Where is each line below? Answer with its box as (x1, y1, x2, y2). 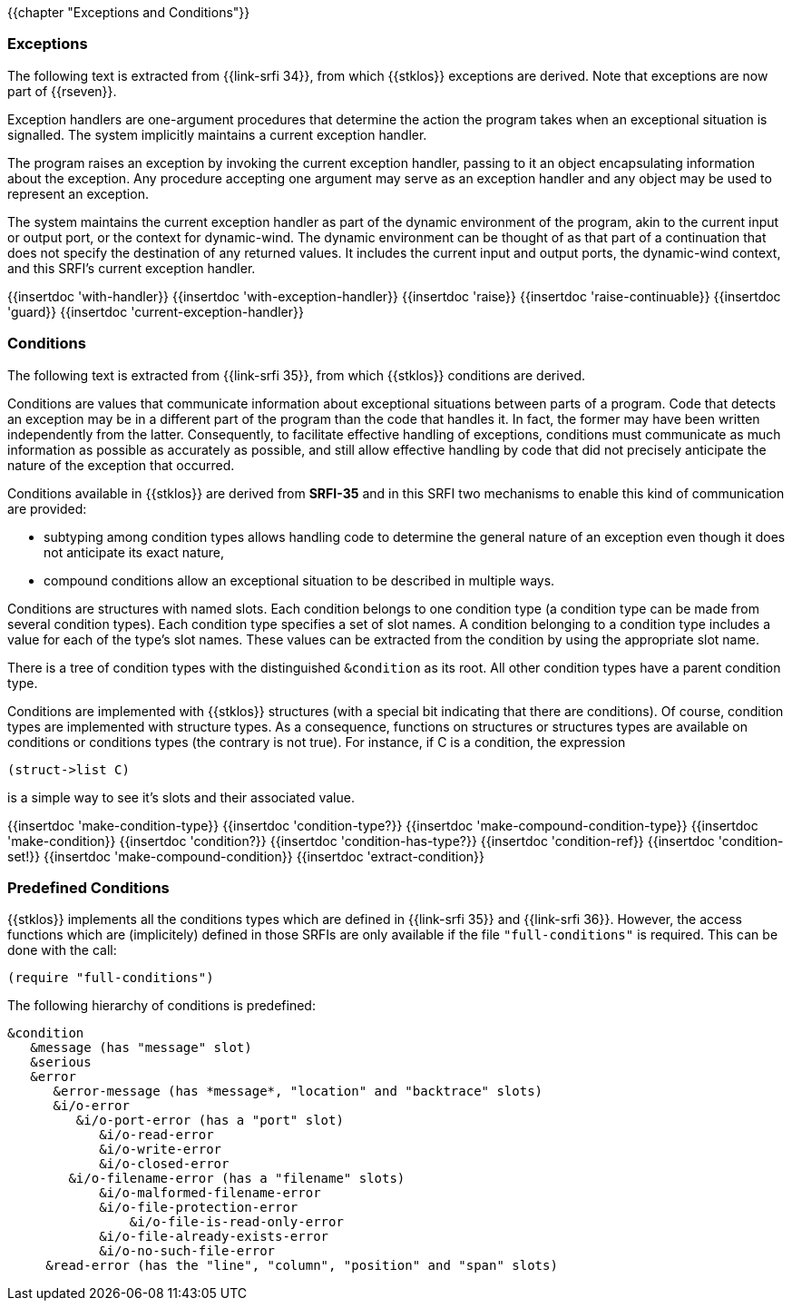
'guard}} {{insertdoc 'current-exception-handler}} (7, 303, 304, 320)
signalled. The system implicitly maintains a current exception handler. (7, 126, 427, 143)
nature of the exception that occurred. (7, 457, 235, 473)
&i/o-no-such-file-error (99, 1244, 276, 1259)
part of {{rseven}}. (7, 83, 117, 99)
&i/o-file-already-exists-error (99, 1229, 329, 1244)
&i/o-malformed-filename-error (99, 1185, 321, 1201)
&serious (30, 1055, 92, 1070)
